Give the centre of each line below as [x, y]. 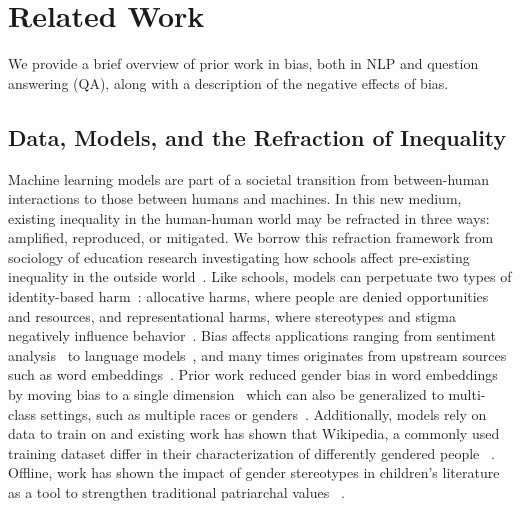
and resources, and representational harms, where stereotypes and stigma [232, 315]
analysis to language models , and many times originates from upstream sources [257, 354]
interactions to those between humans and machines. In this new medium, [235, 198]
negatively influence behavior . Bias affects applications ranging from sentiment [252, 335]
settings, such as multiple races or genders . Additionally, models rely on [263, 413]
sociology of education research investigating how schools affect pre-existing [239, 256]
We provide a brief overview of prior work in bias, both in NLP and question [243, 63]
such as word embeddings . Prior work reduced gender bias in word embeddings [253, 374]
